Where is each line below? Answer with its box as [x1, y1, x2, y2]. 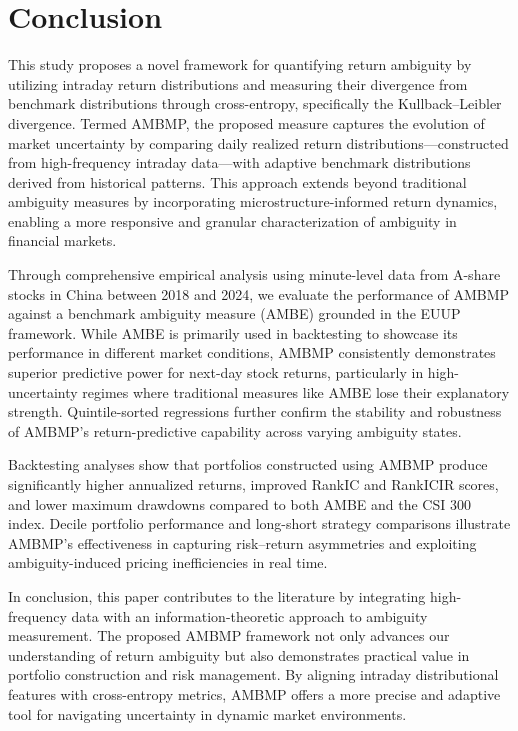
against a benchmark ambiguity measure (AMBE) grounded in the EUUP [8, 303, 461, 324]
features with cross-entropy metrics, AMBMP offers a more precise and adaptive [8, 683, 501, 704]
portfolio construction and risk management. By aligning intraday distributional [8, 664, 499, 685]
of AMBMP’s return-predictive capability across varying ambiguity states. [8, 420, 462, 441]
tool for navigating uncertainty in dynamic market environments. [8, 703, 407, 724]
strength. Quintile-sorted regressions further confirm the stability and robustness [8, 401, 502, 422]
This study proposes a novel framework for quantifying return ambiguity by [8, 54, 472, 75]
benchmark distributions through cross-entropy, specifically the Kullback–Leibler [8, 93, 502, 114]
